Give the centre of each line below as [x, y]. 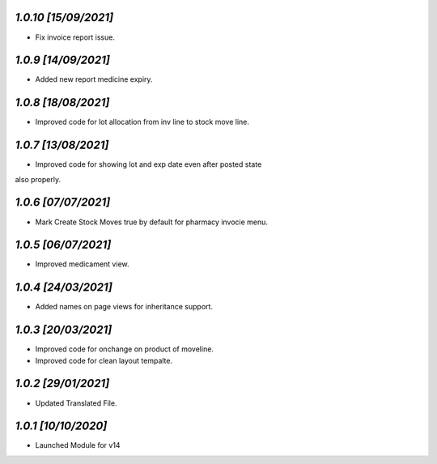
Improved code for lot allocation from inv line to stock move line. [142, 122]
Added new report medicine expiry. [94, 79]
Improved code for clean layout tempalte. [104, 360]
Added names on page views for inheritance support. [124, 307]
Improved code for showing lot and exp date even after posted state [148, 164]
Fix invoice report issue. [75, 37]
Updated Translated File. [76, 403]
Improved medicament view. [82, 264]
